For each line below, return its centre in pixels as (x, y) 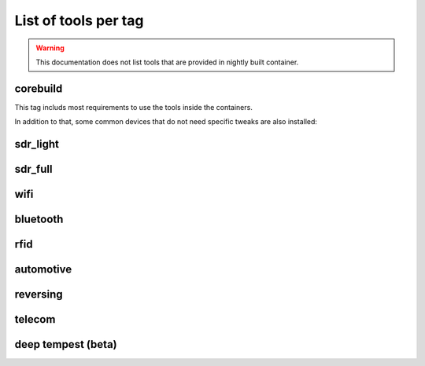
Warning (50, 48)
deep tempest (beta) (66, 344)
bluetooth (39, 220)
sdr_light (37, 144)
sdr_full (33, 169)
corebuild (39, 88)
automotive (43, 270)
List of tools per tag (79, 20)
